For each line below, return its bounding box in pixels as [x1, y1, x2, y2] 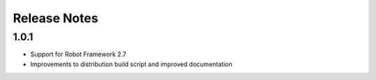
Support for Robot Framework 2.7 [30, 50, 127, 58]
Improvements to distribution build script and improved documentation [30, 60, 233, 68]
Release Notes [13, 10, 99, 26]
